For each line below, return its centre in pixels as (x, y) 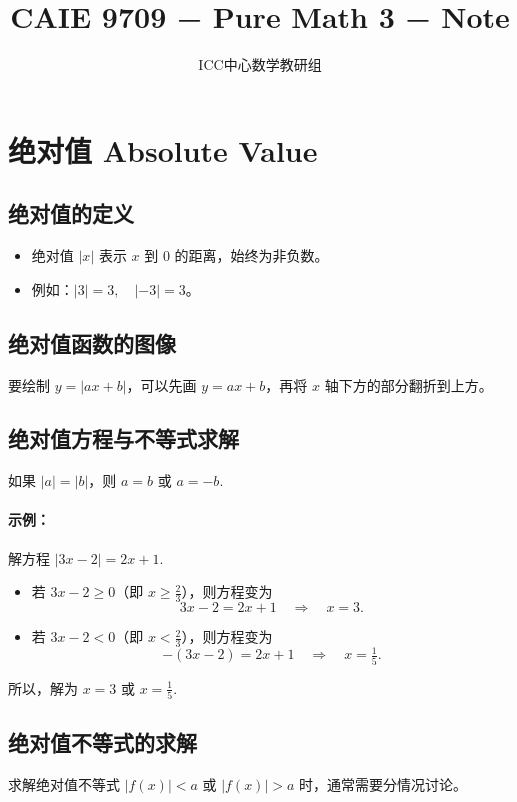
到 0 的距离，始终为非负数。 (236, 255)
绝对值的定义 (71, 213)
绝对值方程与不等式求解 (123, 438)
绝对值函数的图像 (92, 342)
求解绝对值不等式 (64, 784)
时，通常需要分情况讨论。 (383, 784)
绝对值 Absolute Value (163, 149)
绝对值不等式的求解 (102, 742)
